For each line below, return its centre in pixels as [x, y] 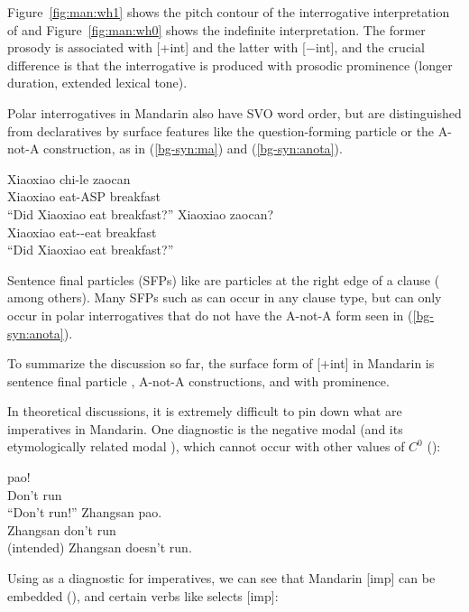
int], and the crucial [370, 47]
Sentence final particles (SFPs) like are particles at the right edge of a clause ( [224, 279]
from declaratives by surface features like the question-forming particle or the [221, 130]
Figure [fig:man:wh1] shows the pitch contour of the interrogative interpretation [229, 12]
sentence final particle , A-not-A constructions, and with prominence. [198, 380]
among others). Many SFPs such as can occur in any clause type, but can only [225, 297]
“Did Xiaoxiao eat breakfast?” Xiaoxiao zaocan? [141, 213]
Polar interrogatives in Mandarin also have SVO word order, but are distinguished [234, 112]
